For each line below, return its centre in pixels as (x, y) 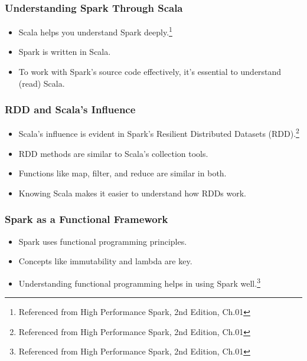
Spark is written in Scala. (65, 52)
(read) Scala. (42, 83)
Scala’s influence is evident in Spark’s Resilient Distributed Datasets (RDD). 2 (159, 133)
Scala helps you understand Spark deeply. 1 (95, 31)
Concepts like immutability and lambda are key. (105, 261)
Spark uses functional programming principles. (103, 241)
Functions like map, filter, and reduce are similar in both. (123, 173)
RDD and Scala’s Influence (70, 109)
